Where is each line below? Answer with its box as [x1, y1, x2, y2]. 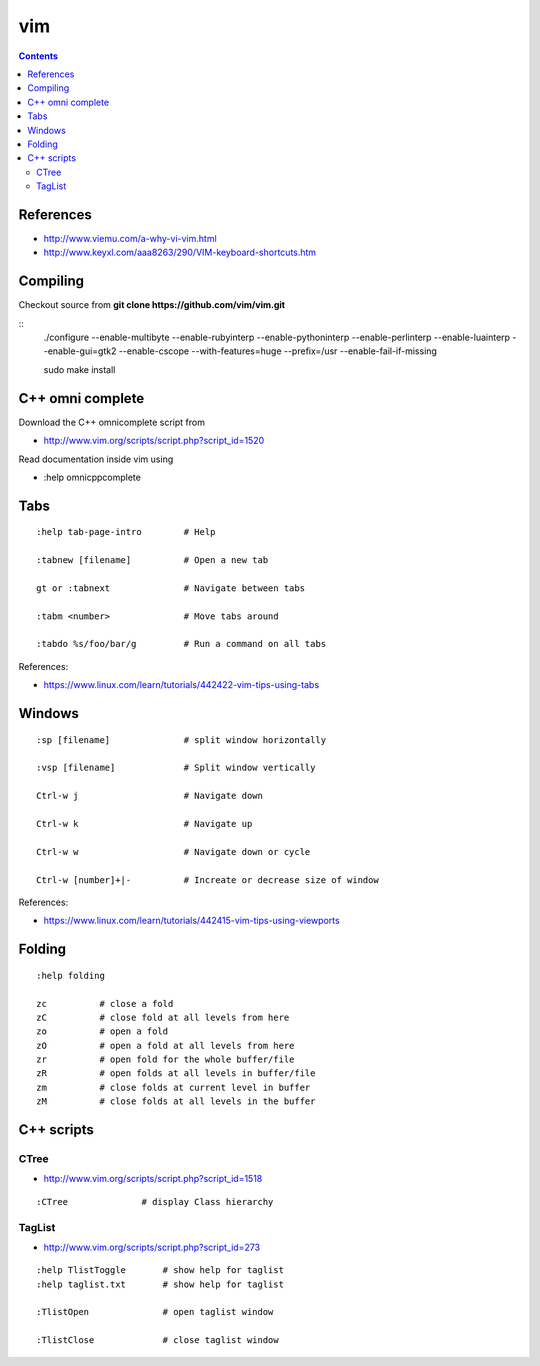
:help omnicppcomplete [43, 471, 142, 483]
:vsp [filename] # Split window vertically [36, 762, 316, 774]
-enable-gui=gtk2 [43, 345, 117, 357]
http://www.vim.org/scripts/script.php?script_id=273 [43, 1241, 261, 1253]
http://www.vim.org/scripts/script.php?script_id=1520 [43, 435, 265, 447]
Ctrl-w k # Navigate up [36, 818, 253, 829]
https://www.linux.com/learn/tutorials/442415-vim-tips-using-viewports [43, 915, 340, 927]
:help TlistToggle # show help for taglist [36, 1265, 285, 1276]
